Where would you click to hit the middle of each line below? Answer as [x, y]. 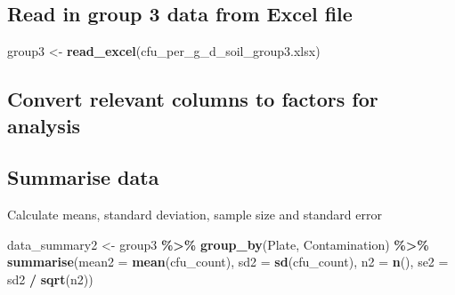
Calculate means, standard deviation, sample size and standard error [195, 215]
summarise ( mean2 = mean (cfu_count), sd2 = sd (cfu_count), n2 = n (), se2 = [228, 262]
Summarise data [83, 177]
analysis [44, 125]
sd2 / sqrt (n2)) [50, 279]
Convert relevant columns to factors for [193, 99]
